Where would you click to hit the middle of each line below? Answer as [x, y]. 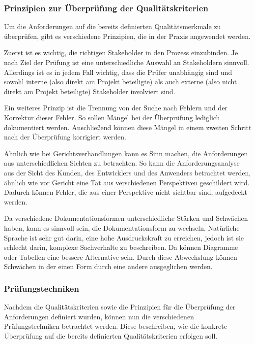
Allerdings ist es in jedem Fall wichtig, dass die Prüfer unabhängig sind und [118, 72]
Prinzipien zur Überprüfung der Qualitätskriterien [106, 8]
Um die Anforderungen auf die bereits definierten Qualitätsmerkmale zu [113, 26]
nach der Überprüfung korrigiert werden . [65, 137]
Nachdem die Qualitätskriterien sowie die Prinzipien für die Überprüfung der [120, 307]
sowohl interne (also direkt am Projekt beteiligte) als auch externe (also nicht [121, 82]
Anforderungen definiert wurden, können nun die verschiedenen [99, 316]
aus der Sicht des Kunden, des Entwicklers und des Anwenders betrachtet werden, [127, 172]
